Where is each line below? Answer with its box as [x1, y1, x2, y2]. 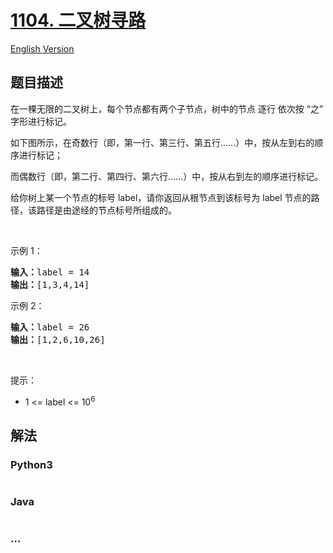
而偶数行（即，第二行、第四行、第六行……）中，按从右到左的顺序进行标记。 [10, 170, 324, 182]
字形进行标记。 [10, 115, 72, 127]
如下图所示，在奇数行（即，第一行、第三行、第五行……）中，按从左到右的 [10, 136, 315, 148]
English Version [10, 42, 75, 55]
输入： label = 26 [10, 321, 90, 333]
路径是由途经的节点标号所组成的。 [36, 204, 177, 216]
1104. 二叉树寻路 [10, 9, 147, 32]
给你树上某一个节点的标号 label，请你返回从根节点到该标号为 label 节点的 [10, 191, 312, 203]
